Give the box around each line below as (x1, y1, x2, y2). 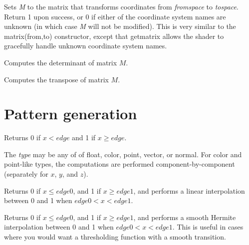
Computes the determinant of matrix (4, 57, 117, 67)
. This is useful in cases (172, 222, 244, 232)
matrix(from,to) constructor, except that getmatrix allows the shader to (4, 30, 224, 41)
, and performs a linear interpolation (133, 185, 245, 196)
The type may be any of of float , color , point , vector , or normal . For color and (4, 149, 242, 159)
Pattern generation (4, 103, 137, 124)
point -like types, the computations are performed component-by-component (4, 159, 235, 169)
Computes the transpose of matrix (4, 74, 109, 84)
